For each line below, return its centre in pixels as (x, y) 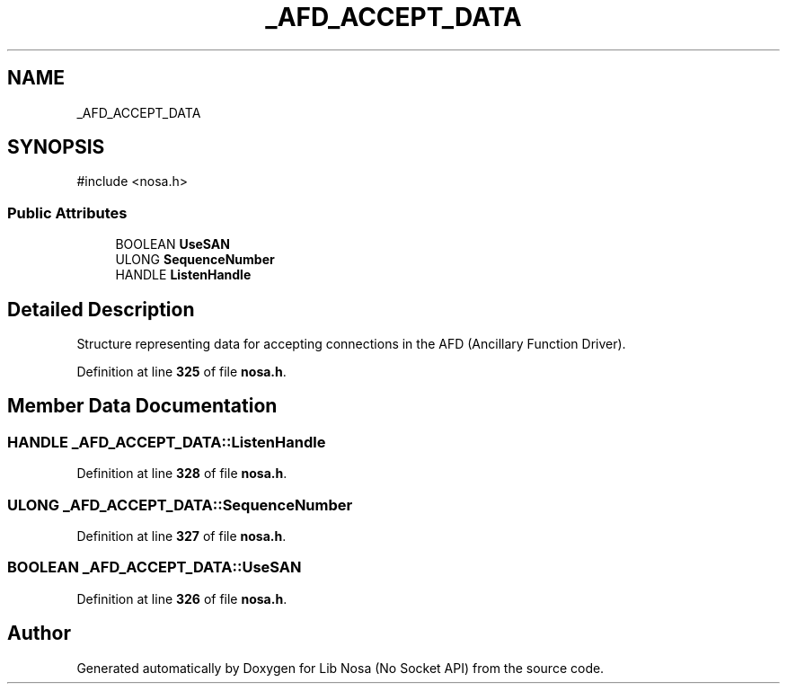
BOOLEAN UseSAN (172, 244)
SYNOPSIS (56, 147)
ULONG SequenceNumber (195, 260)
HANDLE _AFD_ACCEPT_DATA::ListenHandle (167, 442)
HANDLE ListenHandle (183, 275)
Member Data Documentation (142, 406)
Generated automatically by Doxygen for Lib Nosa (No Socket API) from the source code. (340, 668)
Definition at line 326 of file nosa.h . (182, 598)
